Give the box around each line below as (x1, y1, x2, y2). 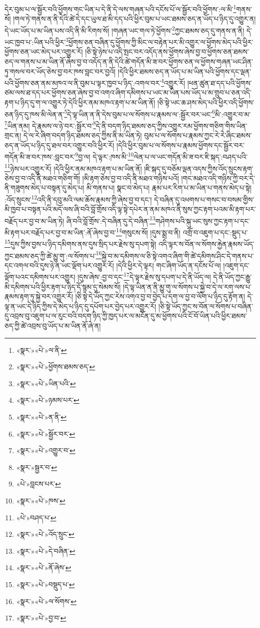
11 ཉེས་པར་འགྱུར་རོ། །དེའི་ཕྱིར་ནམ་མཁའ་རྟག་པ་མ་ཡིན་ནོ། (4, 161, 142, 173)
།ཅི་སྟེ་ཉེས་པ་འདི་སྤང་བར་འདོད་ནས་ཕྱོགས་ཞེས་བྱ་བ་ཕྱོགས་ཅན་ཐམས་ (85, 46, 249, 57)
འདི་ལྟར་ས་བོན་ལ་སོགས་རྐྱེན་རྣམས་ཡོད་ (158, 238, 255, 249)
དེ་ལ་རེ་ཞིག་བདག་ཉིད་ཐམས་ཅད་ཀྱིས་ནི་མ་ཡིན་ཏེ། (23, 130, 142, 141)
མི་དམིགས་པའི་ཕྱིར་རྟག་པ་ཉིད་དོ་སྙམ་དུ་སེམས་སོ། (4, 281, 121, 292)
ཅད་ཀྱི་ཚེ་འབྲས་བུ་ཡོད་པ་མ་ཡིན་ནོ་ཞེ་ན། (4, 320, 101, 330)
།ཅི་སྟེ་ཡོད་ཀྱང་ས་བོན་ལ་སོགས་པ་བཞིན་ (158, 301, 253, 311)
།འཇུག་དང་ (223, 260, 250, 270)
